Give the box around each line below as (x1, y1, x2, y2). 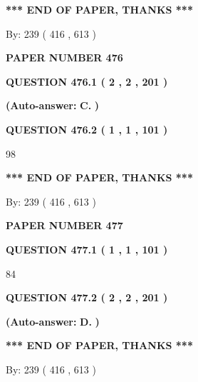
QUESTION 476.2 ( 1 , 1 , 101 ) (6, 121, 168, 136)
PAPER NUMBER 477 (6, 218, 123, 233)
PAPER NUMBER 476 (6, 50, 123, 65)
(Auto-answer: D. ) (6, 313, 100, 328)
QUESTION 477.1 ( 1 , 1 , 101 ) (6, 241, 168, 256)
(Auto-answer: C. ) (6, 98, 100, 113)
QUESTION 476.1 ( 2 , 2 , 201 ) (6, 74, 168, 89)
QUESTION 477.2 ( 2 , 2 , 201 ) (6, 290, 168, 305)
